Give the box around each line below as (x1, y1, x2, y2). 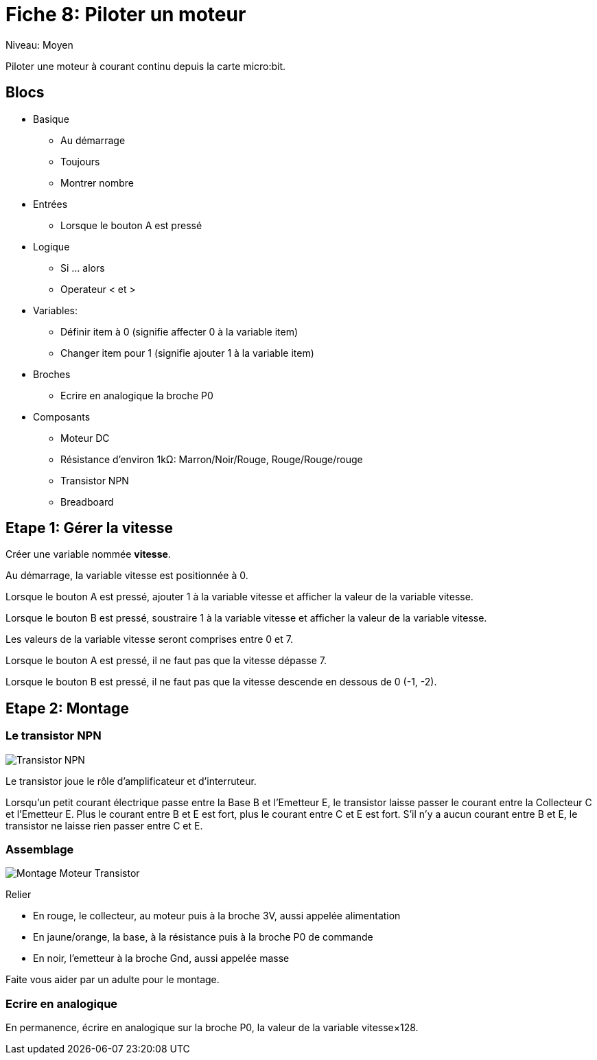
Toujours (60, 155, 100, 167)
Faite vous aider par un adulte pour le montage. (5, 974, 220, 986)
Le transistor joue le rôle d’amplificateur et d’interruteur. (5, 775, 257, 787)
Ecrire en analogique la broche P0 (60, 389, 213, 401)
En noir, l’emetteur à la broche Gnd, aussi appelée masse (33, 952, 290, 965)
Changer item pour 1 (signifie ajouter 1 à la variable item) (60, 346, 314, 359)
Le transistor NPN (5, 729, 102, 743)
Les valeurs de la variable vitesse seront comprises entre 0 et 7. (5, 633, 293, 646)
